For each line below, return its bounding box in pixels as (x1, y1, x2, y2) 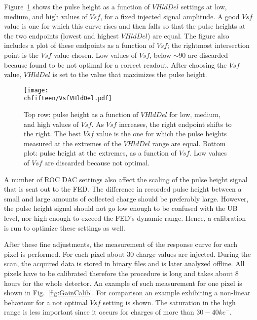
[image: (24, 86, 49, 94)
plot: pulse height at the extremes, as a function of (24, 148, 177, 158)
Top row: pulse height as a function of (24, 109, 139, 120)
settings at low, (181, 1, 227, 11)
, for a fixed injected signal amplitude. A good (100, 11, 240, 21)
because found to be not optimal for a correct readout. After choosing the (4, 59, 227, 70)
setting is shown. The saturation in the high (103, 297, 236, 307)
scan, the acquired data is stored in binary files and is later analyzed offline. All (4, 258, 245, 269)
